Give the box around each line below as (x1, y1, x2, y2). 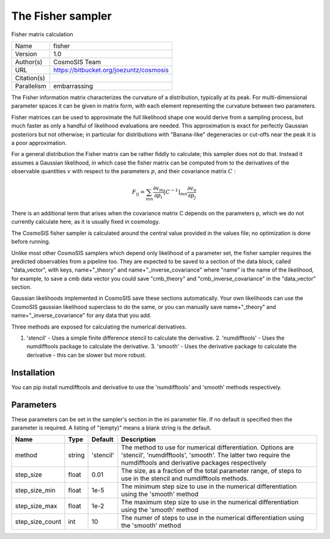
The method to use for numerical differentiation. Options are (121, 444, 295, 452)
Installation (11, 367, 55, 377)
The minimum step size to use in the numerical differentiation (121, 482, 297, 491)
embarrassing (53, 81, 94, 90)
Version (15, 50, 37, 58)
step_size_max (15, 502, 57, 510)
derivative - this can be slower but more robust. (26, 351, 147, 359)
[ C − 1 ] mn (163, 187, 188, 197)
